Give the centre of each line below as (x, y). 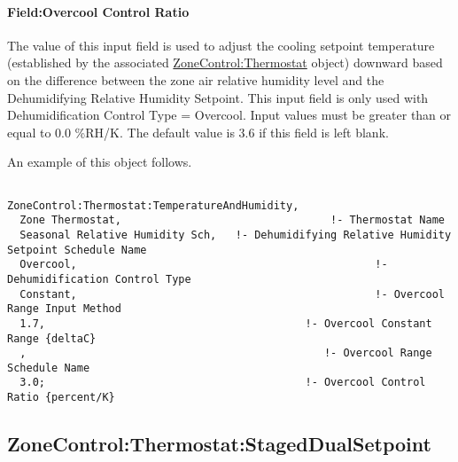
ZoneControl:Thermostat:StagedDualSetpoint (219, 444)
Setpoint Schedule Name (77, 250)
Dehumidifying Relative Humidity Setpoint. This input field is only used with (218, 97)
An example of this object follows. (100, 162)
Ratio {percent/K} (61, 398)
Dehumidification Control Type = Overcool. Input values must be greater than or (229, 115)
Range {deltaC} (52, 338)
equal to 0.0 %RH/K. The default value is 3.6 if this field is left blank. (198, 132)
